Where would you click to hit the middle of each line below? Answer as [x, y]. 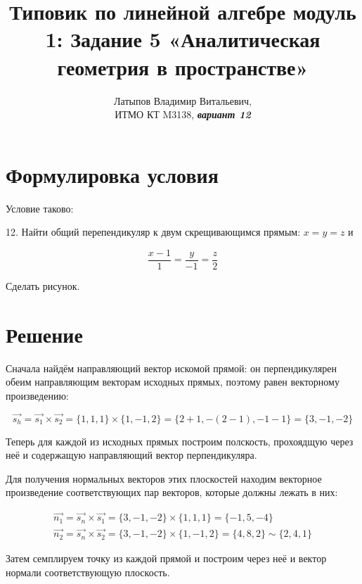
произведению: [37, 395]
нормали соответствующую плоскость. [88, 572]
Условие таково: [40, 208]
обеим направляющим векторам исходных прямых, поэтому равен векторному [173, 382]
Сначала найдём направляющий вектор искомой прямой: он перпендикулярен [171, 368]
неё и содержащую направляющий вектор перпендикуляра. [131, 455]
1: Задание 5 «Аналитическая [183, 39]
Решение [44, 334]
